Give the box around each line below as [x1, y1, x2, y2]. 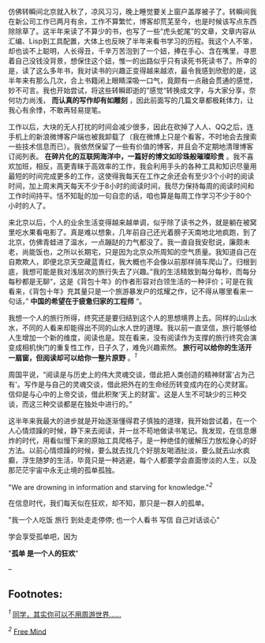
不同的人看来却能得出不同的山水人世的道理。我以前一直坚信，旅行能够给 [21, 323, 257, 333]
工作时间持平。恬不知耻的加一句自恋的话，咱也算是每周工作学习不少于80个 [8, 191, 252, 200]
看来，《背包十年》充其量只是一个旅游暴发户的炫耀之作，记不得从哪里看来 [8, 287, 247, 295]
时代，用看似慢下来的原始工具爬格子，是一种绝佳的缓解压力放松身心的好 [21, 436, 257, 445]
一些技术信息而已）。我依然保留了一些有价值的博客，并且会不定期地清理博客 [8, 142, 254, 151]
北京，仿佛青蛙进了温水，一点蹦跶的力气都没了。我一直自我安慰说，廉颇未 [8, 237, 250, 247]
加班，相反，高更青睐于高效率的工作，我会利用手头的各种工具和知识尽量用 [14, 162, 257, 171]
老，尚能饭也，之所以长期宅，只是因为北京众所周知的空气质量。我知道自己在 [8, 247, 257, 256]
